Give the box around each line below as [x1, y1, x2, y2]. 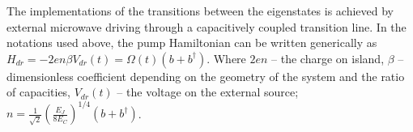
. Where [206, 49, 246, 66]
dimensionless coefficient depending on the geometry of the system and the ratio [6, 67, 405, 84]
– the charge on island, [271, 49, 385, 66]
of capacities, [6, 83, 71, 100]
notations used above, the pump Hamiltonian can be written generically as [6, 34, 377, 51]
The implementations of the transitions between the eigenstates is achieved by [6, 2, 394, 19]
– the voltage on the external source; [117, 83, 299, 100]
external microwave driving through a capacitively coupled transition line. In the [6, 18, 407, 35]
